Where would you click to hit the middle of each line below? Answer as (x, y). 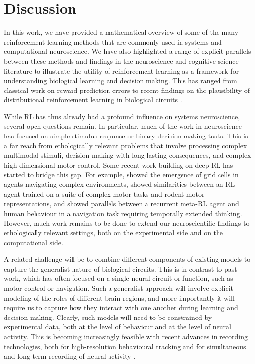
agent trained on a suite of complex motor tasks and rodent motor (104, 194)
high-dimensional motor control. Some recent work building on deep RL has (119, 164)
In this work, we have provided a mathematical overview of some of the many (121, 32)
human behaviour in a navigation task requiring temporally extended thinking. (123, 213)
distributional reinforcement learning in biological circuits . (93, 100)
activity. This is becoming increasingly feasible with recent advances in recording (126, 336)
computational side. (34, 242)
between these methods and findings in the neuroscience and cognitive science (121, 61)
